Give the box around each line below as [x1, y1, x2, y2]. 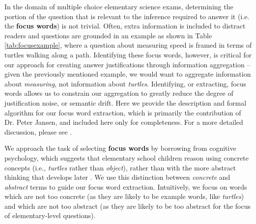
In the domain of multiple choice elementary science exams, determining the [4, 1, 233, 11]
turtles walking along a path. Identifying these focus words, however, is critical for [4, 49, 252, 59]
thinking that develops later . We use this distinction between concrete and [4, 172, 230, 182]
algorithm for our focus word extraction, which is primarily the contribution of [4, 107, 241, 117]
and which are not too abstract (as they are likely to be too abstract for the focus [4, 200, 251, 211]
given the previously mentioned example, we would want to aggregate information [4, 69, 251, 79]
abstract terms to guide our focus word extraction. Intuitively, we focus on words [4, 181, 247, 192]
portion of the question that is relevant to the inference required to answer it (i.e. [4, 11, 250, 21]
